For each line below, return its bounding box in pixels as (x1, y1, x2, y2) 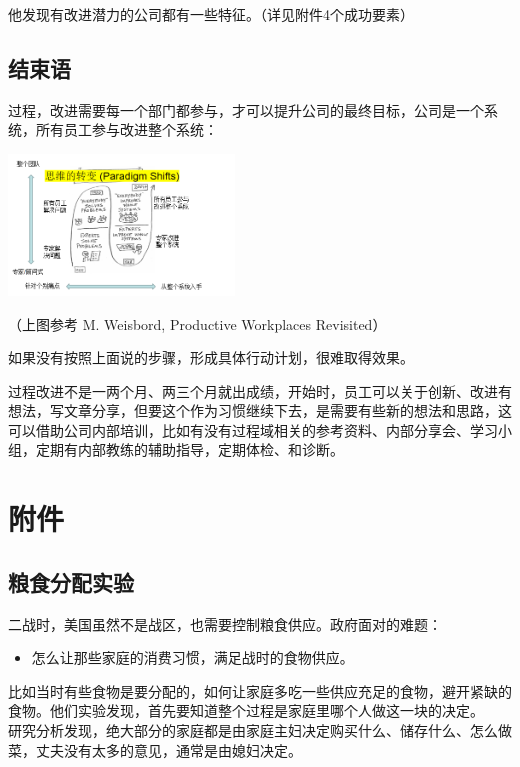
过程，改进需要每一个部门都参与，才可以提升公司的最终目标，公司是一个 (8, 99, 484, 120)
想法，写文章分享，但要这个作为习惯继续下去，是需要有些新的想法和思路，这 (8, 400, 512, 421)
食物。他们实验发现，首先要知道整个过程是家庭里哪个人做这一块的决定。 (8, 700, 484, 721)
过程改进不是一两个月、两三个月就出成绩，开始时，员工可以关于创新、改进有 (8, 380, 512, 401)
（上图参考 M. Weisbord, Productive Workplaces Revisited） (8, 313, 387, 334)
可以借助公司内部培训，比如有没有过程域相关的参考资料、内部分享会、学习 (8, 419, 498, 440)
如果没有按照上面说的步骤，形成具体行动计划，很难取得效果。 (8, 347, 414, 368)
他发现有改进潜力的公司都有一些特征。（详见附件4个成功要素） (8, 4, 414, 24)
